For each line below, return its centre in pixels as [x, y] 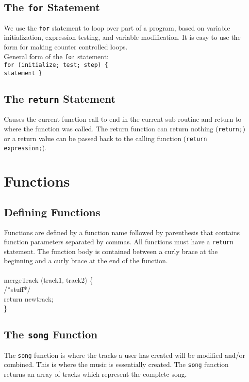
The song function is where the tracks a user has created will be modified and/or [124, 355]
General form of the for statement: [56, 56]
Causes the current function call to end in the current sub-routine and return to [123, 119]
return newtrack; [29, 298]
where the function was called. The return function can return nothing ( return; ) [125, 128]
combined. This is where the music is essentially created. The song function [116, 364]
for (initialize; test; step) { [56, 65]
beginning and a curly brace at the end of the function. [86, 261]
